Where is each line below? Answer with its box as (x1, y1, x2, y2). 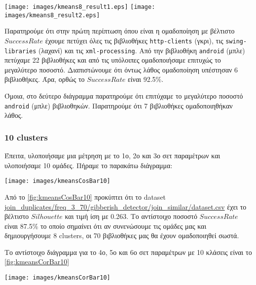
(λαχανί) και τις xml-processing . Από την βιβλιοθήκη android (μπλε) (38, 45, 245, 55)
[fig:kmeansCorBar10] (4, 256, 70, 267)
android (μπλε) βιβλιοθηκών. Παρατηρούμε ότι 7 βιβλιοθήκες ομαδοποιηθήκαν (4, 100, 233, 110)
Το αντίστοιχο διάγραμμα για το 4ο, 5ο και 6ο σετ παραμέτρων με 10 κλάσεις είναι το (4, 247, 252, 257)
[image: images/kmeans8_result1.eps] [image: (4, 3, 155, 10)
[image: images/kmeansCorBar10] (4, 274, 110, 282)
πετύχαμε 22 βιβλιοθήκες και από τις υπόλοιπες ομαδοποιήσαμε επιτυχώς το (4, 55, 221, 65)
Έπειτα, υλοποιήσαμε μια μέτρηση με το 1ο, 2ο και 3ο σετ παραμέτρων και (4, 150, 220, 161)
